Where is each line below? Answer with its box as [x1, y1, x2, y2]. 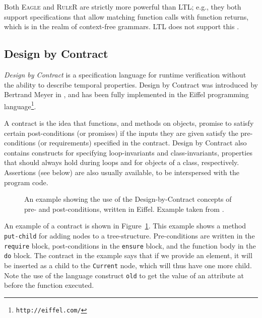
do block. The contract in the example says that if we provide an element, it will [4, 250, 252, 261]
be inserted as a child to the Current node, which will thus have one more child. [4, 260, 252, 270]
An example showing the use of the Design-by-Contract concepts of [24, 194, 232, 204]
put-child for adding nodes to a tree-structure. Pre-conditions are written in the [4, 230, 255, 241]
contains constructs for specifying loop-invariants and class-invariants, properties [4, 147, 252, 157]
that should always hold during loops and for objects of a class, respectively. [4, 157, 239, 168]
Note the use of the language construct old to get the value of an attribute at [4, 270, 244, 280]
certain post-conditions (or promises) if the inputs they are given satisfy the [4, 127, 238, 138]
